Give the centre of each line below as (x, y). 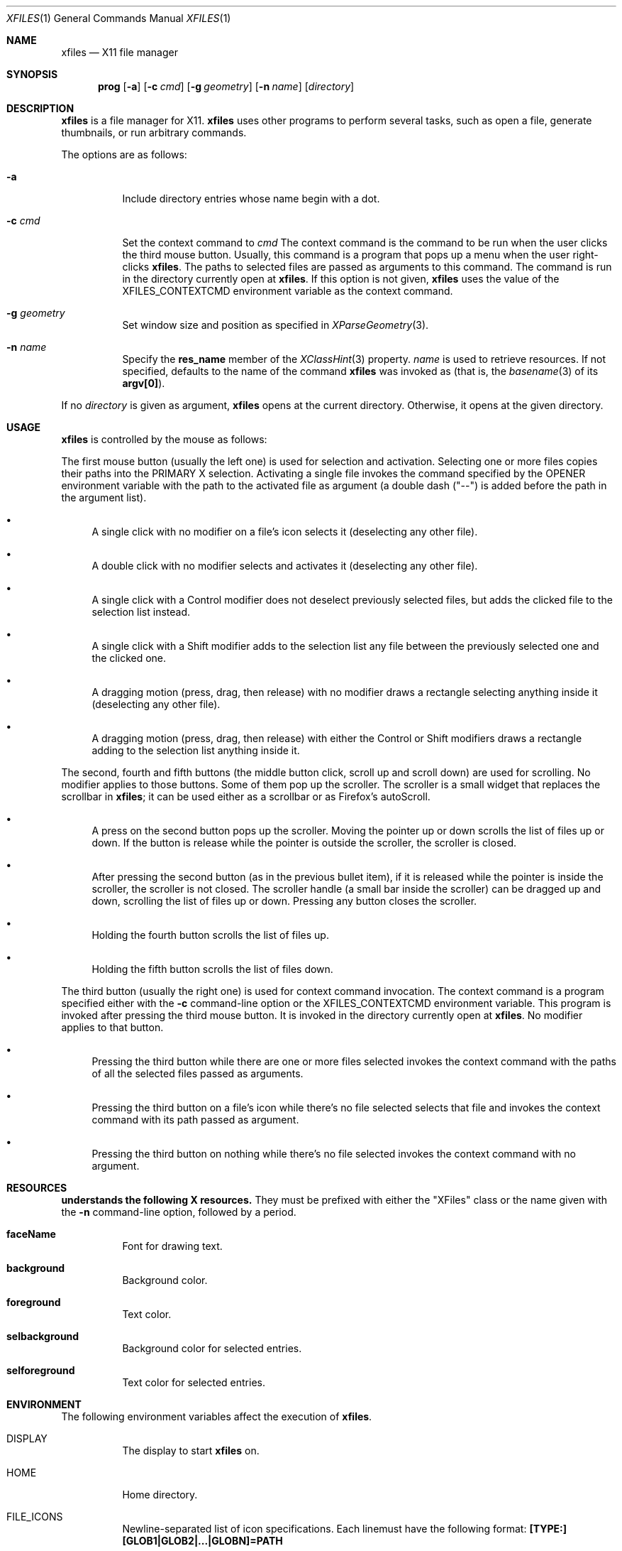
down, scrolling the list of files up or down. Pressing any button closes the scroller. (284, 901)
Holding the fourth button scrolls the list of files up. (210, 935)
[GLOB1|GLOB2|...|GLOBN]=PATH (202, 1541)
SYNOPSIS (32, 74)
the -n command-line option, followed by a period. (179, 1212)
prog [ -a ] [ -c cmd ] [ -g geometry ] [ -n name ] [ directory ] (226, 86)
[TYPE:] (548, 1529)
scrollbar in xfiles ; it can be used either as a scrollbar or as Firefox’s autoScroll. (246, 796)
